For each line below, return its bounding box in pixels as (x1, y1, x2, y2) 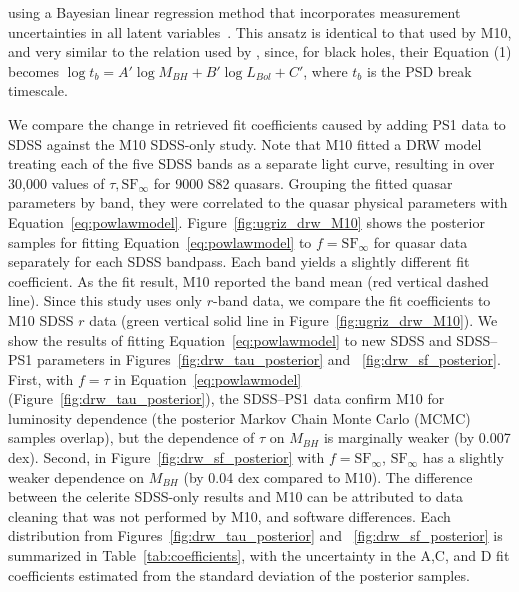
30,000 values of (8, 172, 105, 193)
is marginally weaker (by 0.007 (323, 427, 511, 448)
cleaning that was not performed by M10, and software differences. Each (8, 505, 451, 526)
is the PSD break (366, 60, 472, 81)
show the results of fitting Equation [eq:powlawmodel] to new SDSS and (8, 329, 452, 350)
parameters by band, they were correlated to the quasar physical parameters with (8, 192, 508, 213)
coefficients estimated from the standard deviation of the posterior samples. (8, 564, 470, 585)
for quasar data (373, 231, 468, 252)
